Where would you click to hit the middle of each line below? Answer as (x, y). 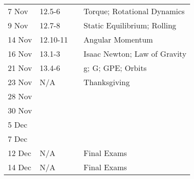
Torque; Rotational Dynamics (134, 11)
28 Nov (20, 96)
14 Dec (20, 167)
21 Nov (20, 68)
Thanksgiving (107, 82)
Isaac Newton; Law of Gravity (135, 54)
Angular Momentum (118, 39)
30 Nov (20, 110)
